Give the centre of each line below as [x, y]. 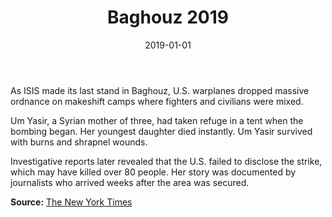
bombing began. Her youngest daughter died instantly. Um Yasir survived [161, 131]
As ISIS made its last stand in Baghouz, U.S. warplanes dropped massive [160, 90]
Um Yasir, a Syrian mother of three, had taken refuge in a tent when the [157, 120]
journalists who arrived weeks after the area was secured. [130, 182]
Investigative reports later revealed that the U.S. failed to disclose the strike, [166, 161]
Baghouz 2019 [168, 17]
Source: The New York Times [71, 202]
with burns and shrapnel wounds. [79, 142]
